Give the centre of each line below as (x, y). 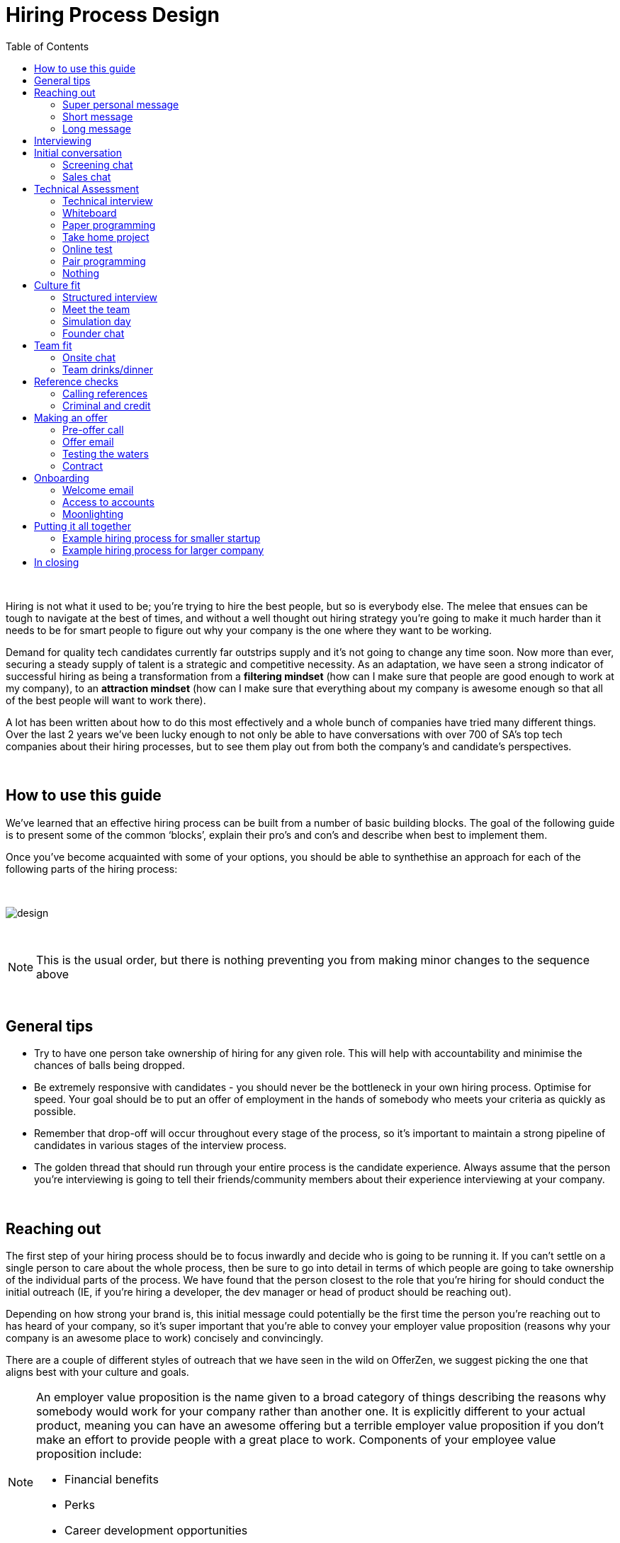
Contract (83, 465)
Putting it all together (83, 526)
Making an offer (71, 417)
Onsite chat (89, 357)
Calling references (105, 393)
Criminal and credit (107, 405)
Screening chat (98, 164)
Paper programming (109, 225)
